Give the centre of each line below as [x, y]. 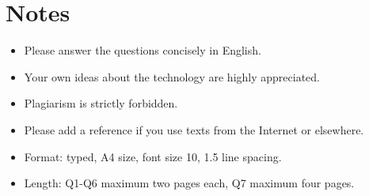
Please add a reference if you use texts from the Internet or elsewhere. [194, 129]
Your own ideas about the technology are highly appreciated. [172, 76]
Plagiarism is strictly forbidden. [101, 103]
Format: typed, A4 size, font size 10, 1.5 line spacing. [153, 156]
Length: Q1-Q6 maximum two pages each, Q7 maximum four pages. [189, 183]
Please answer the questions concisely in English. [143, 50]
